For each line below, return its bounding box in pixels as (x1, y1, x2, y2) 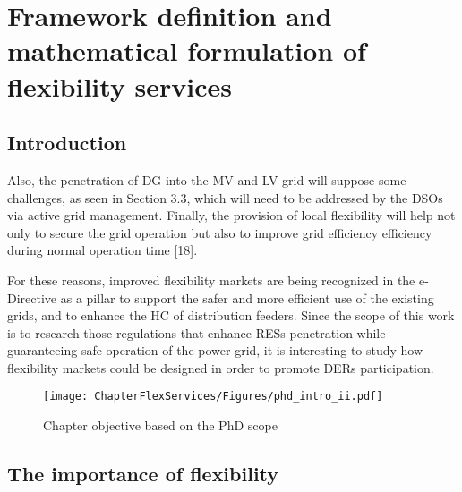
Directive (7, 288, 57, 307)
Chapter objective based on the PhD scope (43, 416, 278, 435)
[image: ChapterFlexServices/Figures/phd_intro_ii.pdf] (43, 390, 383, 403)
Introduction (7, 129, 127, 157)
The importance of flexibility (7, 460, 279, 488)
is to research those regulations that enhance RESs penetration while (7, 323, 386, 342)
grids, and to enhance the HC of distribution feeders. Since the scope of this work (7, 306, 455, 325)
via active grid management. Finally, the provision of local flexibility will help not (7, 206, 456, 225)
